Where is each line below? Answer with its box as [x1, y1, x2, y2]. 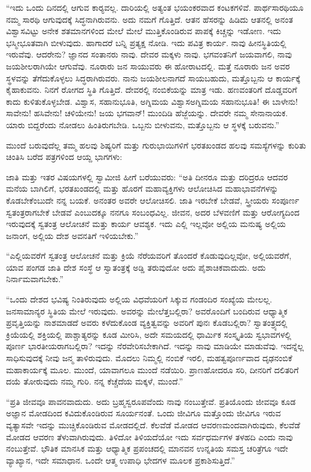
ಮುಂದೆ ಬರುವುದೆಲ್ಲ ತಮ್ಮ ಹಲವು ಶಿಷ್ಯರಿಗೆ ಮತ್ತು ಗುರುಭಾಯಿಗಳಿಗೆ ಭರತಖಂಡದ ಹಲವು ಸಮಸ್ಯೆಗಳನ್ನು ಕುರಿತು [6, 138, 306, 151]
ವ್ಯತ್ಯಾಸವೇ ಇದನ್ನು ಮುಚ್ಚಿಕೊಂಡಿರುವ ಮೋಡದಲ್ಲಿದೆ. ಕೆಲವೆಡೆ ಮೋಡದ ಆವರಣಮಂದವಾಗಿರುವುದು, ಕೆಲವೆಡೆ [6, 419, 300, 431]
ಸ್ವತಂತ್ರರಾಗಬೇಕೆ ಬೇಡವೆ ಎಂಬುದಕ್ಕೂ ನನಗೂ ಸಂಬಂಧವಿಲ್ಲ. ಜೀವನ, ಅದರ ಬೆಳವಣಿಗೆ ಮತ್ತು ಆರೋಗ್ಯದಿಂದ [6, 205, 300, 218]
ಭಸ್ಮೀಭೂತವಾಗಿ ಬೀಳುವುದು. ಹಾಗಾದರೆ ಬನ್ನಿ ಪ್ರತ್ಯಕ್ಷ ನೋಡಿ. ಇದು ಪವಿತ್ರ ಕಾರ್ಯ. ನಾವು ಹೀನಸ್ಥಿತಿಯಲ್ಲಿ [6, 36, 286, 49]
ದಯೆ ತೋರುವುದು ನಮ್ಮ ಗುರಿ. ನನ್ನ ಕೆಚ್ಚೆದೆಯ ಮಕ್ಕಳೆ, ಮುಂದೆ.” [6, 375, 183, 388]
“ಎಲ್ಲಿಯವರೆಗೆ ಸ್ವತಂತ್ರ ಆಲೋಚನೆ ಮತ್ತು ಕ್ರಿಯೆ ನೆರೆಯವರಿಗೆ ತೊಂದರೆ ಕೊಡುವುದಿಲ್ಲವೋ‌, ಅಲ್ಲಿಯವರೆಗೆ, [6, 249, 292, 262]
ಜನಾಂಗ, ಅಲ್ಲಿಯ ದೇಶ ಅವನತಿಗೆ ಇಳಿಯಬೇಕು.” [6, 229, 139, 241]
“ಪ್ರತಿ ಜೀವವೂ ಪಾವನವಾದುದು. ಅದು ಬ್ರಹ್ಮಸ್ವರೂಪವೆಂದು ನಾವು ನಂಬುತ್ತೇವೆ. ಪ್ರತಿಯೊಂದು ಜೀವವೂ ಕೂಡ [6, 395, 296, 407]
